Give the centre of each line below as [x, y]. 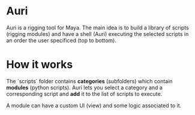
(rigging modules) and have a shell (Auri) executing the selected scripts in [97, 34]
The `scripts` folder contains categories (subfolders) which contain [89, 81]
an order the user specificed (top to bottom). [61, 40]
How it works [40, 65]
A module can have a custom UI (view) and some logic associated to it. [94, 105]
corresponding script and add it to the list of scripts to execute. [84, 93]
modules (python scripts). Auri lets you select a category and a [85, 87]
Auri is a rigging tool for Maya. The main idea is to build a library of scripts [97, 28]
